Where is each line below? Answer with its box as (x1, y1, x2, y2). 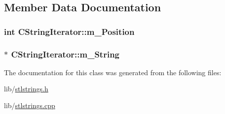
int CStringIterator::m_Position (4, 25, 135, 37)
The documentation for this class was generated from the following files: (4, 67, 222, 77)
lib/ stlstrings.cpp (4, 100, 55, 111)
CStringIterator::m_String (11, 48, 120, 60)
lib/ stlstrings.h (4, 84, 48, 94)
